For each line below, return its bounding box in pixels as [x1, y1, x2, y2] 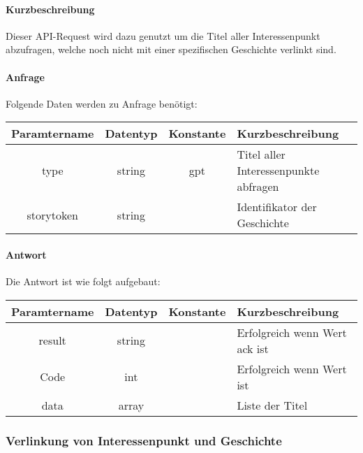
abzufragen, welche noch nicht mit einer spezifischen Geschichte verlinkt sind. [6, 42, 336, 57]
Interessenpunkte [237, 162, 320, 179]
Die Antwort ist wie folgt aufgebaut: [6, 274, 161, 289]
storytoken [27, 206, 78, 223]
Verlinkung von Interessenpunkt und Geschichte [6, 431, 282, 449]
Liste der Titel [237, 396, 308, 413]
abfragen [237, 178, 279, 195]
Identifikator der [237, 199, 317, 215]
